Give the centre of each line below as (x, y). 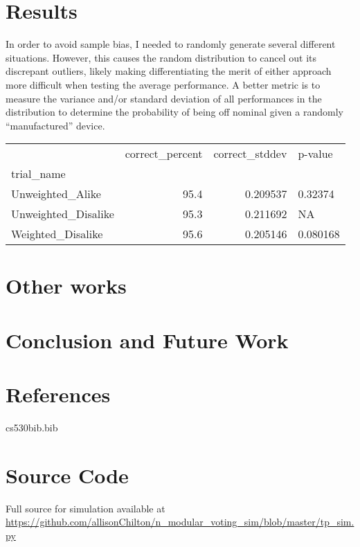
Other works (66, 286)
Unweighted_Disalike (63, 214)
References (58, 394)
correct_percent (164, 154)
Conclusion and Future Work (147, 340)
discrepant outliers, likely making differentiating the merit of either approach (169, 71)
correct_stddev (250, 154)
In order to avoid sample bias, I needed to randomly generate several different (171, 44)
